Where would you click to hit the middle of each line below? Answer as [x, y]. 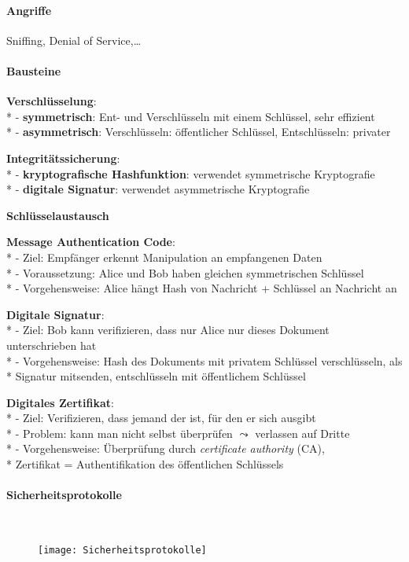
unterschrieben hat [52, 345]
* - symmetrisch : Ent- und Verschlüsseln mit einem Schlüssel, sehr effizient [191, 116]
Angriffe [29, 10]
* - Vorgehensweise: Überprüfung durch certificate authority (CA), [166, 448]
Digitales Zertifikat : [60, 402]
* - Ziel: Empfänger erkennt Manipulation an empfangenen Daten [164, 257]
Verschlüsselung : [52, 101]
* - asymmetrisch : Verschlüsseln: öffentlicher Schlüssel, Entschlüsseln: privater [199, 132]
